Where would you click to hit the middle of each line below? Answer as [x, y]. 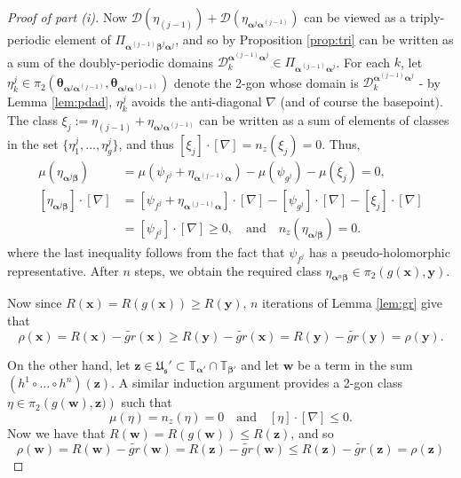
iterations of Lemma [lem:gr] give [353, 303]
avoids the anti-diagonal [197, 102]
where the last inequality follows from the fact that [146, 251]
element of [83, 39]
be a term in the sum [355, 364]
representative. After [63, 270]
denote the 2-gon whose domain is [266, 82]
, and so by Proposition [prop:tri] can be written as [314, 39]
